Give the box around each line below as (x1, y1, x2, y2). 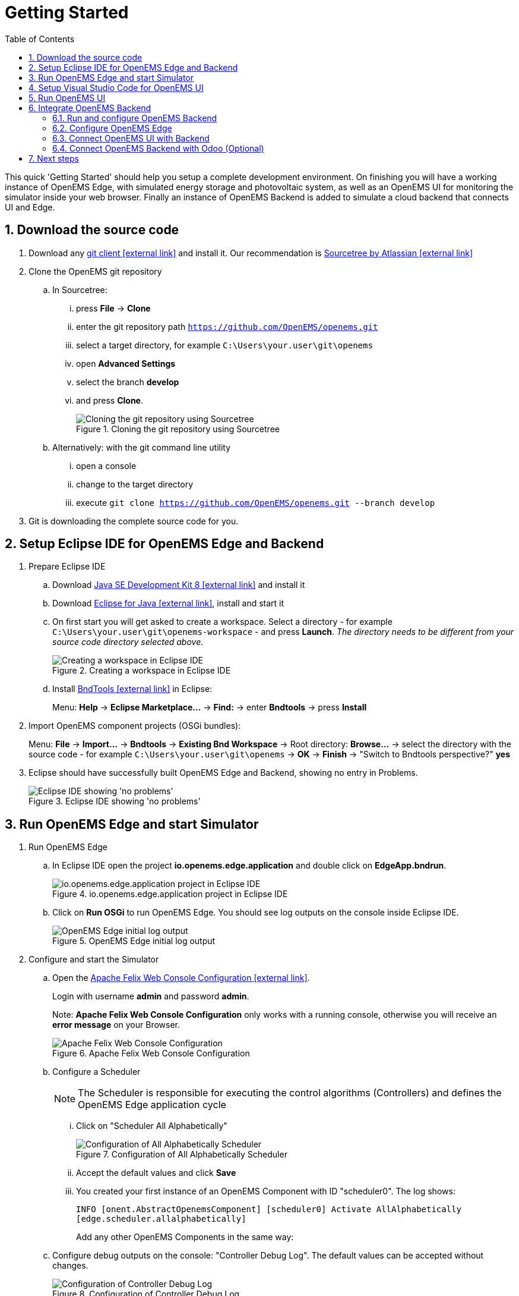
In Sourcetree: (52, 284, 107, 295)
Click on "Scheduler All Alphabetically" (76, 1121, 227, 1131)
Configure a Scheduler (52, 1067, 141, 1077)
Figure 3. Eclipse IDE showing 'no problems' (29, 796, 201, 807)
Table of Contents (5, 33, 75, 44)
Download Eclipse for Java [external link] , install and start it (52, 598, 284, 609)
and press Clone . (76, 395, 143, 405)
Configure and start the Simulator (29, 954, 159, 965)
